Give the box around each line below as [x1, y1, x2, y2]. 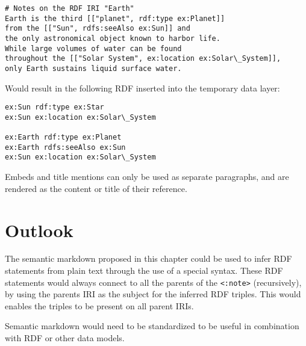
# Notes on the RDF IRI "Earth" [5, 4, 134, 13]
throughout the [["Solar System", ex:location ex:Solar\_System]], [5, 54, 281, 63]
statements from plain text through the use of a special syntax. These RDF [5, 264, 283, 277]
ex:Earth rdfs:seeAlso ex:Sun [5, 143, 126, 152]
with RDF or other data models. [5, 332, 125, 344]
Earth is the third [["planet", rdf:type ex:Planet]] [5, 14, 225, 23]
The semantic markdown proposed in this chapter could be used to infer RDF [5, 252, 292, 265]
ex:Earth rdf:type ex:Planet [5, 133, 122, 142]
